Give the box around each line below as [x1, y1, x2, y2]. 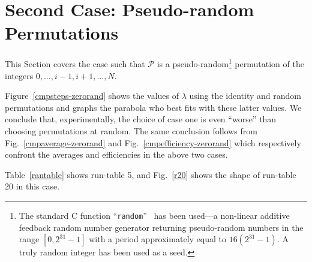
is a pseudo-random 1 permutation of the [157, 56, 304, 70]
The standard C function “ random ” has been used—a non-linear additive [19, 209, 290, 221]
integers [5, 69, 34, 82]
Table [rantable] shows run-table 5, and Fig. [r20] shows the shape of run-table [5, 168, 296, 180]
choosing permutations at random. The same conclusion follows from [5, 124, 257, 137]
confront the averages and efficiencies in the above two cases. [5, 148, 228, 161]
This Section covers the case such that [5, 57, 145, 70]
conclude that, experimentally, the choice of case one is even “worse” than [5, 113, 277, 125]
